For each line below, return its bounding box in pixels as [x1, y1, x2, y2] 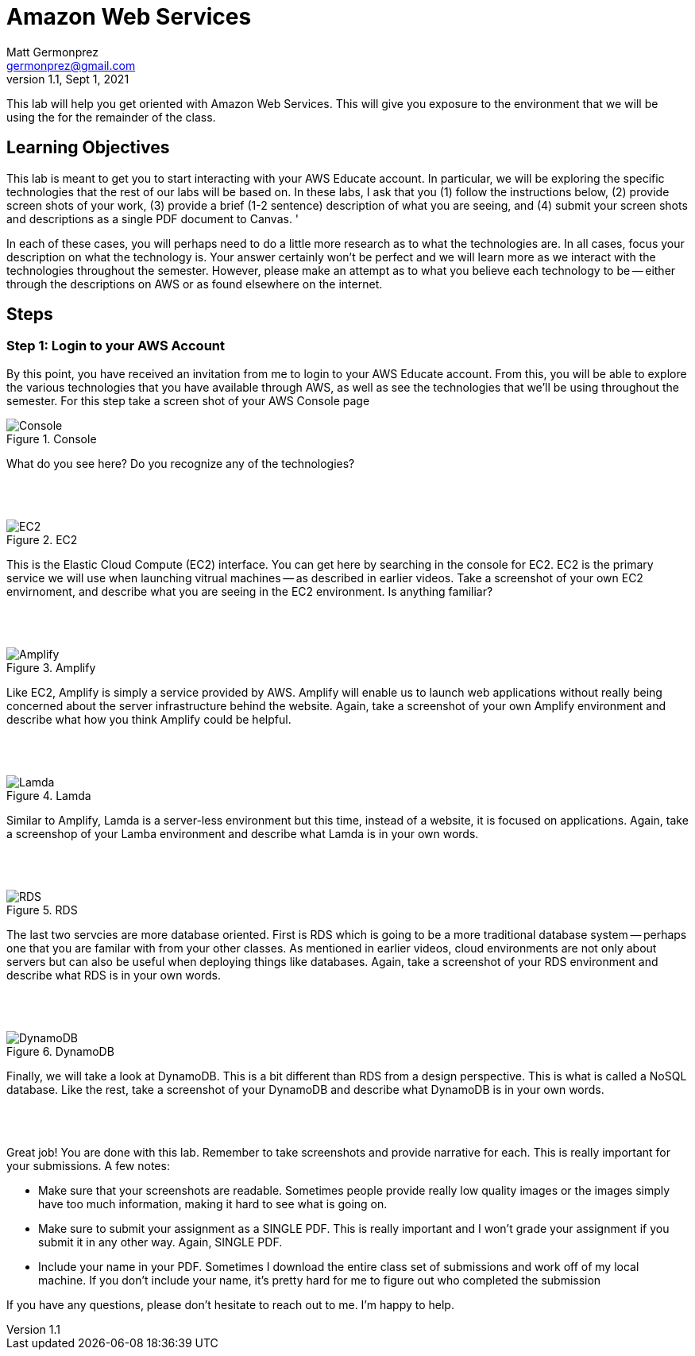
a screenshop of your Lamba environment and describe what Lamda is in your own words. [6, 826, 479, 840]
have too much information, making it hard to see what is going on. [38, 1196, 388, 1211]
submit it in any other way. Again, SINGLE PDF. [38, 1234, 283, 1249]
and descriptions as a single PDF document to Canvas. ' [6, 211, 299, 226]
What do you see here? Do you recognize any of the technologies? [6, 456, 355, 470]
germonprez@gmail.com [6, 58, 136, 72]
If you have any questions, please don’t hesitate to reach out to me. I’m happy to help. [6, 1297, 454, 1312]
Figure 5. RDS [6, 902, 78, 917]
